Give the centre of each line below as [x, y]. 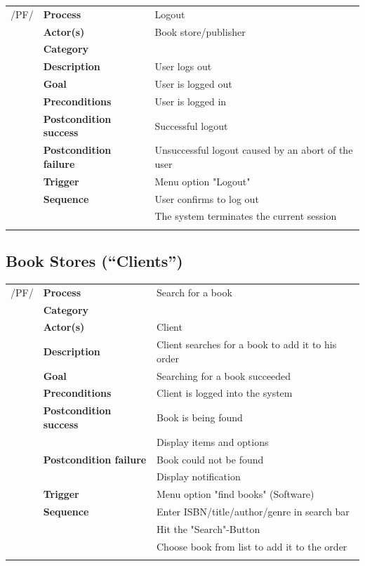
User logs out [183, 66]
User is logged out [193, 84]
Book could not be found [210, 459]
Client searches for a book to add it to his [247, 344]
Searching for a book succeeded [224, 375]
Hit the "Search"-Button [208, 528]
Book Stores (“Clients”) [94, 261]
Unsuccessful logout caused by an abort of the [254, 150]
